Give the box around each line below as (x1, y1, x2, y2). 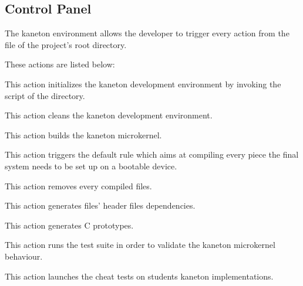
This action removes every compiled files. (5, 179, 152, 192)
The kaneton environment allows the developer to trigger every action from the (5, 27, 289, 39)
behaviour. (5, 250, 43, 262)
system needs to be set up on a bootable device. (5, 159, 177, 172)
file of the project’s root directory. (5, 38, 127, 50)
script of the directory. (5, 89, 85, 101)
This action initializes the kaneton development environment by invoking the (5, 77, 281, 90)
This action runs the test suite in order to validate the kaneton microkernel (5, 239, 275, 251)
